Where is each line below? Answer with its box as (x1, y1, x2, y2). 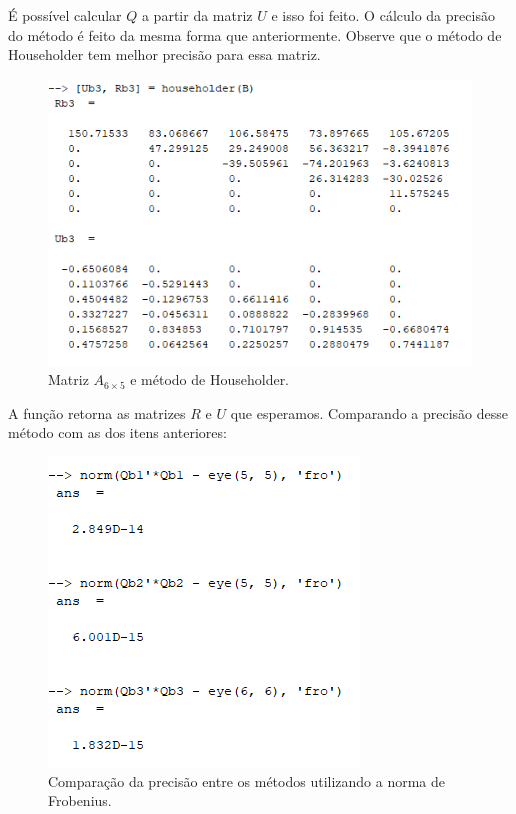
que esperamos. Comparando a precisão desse (230, 402, 509, 423)
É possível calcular (8, 5, 122, 25)
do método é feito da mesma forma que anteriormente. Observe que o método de (8, 24, 502, 45)
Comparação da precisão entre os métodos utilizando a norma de (48, 770, 446, 791)
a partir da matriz (141, 5, 253, 25)
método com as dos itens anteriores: (8, 422, 227, 443)
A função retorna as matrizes (8, 402, 186, 423)
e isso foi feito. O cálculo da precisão (271, 5, 495, 25)
